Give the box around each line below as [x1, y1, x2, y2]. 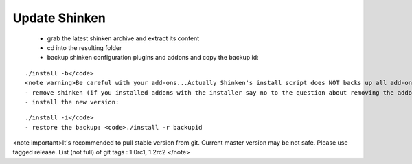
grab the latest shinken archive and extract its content [47, 34, 200, 43]
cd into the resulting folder [47, 43, 122, 51]
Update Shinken [12, 10, 106, 25]
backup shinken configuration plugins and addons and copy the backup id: [47, 54, 259, 62]
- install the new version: [25, 98, 119, 106]
